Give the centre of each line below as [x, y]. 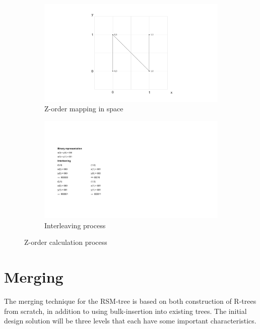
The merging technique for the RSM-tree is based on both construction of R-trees [130, 301]
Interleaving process [75, 225]
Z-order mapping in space [84, 109]
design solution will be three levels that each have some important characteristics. [130, 321]
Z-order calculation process [66, 242]
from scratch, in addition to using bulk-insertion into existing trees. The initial [125, 311]
